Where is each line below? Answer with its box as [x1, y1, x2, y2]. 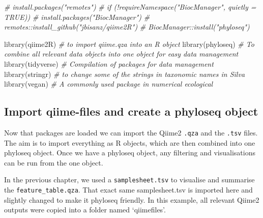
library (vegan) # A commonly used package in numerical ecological [4, 78, 213, 89]
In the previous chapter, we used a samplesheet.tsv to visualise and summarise [4, 174, 255, 185]
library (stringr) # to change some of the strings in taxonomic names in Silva [4, 68, 245, 79]
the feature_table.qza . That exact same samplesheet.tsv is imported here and [4, 184, 253, 195]
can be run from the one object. [4, 157, 103, 168]
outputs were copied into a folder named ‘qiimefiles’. [4, 204, 166, 215]
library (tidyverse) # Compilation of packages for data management [4, 58, 214, 69]
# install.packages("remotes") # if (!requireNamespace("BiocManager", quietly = [4, 2, 256, 12]
